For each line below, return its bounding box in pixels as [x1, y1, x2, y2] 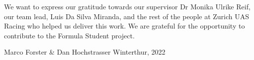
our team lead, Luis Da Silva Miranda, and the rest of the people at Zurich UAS [4, 11, 250, 21]
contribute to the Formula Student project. [4, 30, 135, 40]
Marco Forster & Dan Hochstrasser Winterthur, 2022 [4, 47, 166, 57]
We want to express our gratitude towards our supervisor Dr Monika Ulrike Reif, [4, 1, 251, 11]
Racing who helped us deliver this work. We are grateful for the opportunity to [4, 21, 245, 31]
